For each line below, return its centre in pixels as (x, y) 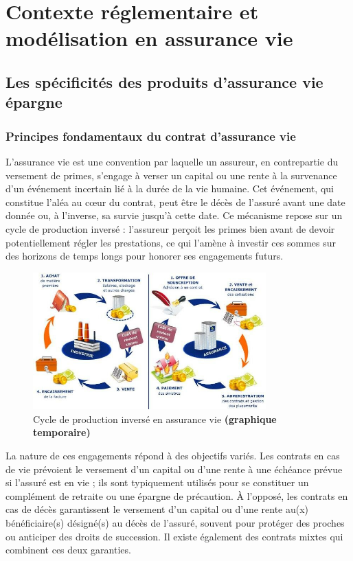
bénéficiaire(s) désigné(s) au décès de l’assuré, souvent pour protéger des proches (175, 522)
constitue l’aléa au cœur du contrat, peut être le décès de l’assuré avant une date (175, 202)
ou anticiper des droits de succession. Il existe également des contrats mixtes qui (174, 536)
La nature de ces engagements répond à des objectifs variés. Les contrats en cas (173, 455)
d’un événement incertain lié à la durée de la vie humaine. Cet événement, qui (170, 188)
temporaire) (62, 432)
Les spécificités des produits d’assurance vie (164, 81)
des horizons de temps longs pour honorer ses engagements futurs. (145, 256)
